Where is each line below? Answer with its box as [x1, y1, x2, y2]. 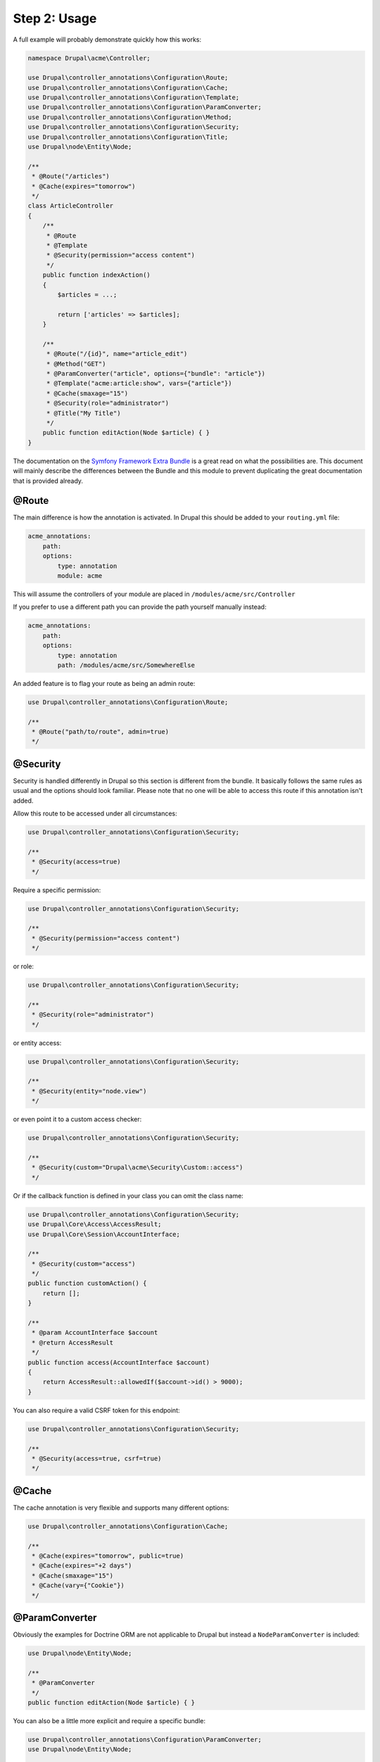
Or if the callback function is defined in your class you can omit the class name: [13, 1191, 244, 1200]
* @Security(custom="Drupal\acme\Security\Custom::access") [32, 1164, 243, 1171]
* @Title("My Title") [46, 409, 121, 417]
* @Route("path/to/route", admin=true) [32, 728, 169, 736]
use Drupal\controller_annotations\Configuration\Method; [27, 113, 232, 121]
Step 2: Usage [13, 11, 97, 26]
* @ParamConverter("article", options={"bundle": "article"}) [46, 370, 266, 378]
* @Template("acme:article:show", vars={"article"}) [46, 379, 232, 388]
